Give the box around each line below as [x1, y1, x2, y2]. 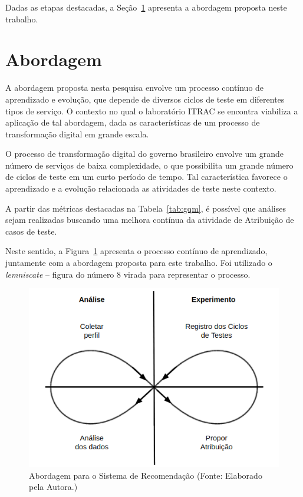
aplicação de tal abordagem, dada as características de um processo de [5, 116, 260, 129]
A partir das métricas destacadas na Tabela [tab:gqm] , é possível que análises [5, 202, 286, 214]
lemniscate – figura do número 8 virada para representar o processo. [5, 268, 251, 280]
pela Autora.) [29, 480, 78, 493]
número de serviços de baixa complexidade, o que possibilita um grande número [5, 159, 294, 171]
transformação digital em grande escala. [5, 127, 149, 140]
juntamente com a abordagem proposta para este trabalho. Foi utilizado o [5, 256, 272, 269]
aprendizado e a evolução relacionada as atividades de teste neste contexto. [5, 182, 276, 195]
